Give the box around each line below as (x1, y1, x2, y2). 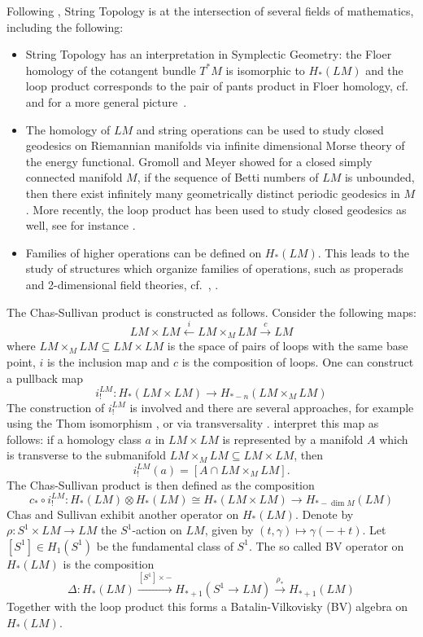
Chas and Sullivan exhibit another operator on (7, 505, 239, 522)
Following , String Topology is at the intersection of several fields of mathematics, (7, 2, 414, 19)
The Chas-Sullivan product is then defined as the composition (7, 476, 315, 493)
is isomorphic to (225, 61, 305, 78)
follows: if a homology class (7, 430, 142, 447)
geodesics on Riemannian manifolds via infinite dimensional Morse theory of (25, 137, 405, 154)
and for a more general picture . (25, 93, 187, 110)
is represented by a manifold (222, 430, 364, 447)
